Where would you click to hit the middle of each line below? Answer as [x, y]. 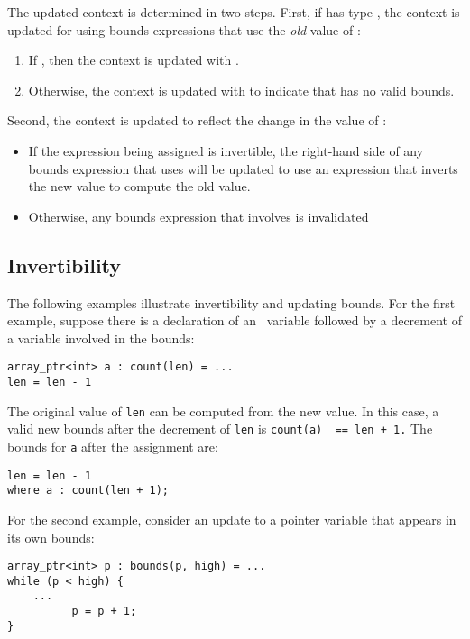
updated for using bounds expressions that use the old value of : [184, 29]
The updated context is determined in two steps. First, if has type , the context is [234, 12]
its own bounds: [51, 537]
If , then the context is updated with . [134, 60]
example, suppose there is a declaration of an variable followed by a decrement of [235, 320]
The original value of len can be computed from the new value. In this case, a [223, 411]
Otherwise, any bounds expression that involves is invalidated [198, 216]
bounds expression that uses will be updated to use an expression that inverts [243, 168]
